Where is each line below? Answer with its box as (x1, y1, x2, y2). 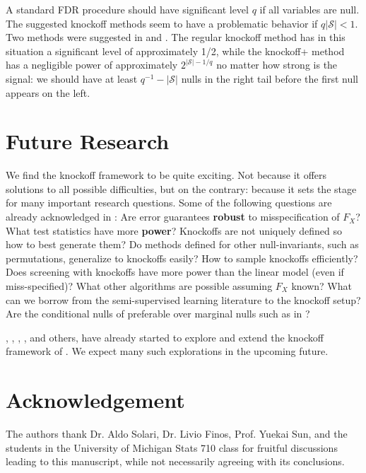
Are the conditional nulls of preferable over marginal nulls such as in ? (6, 306, 310, 321)
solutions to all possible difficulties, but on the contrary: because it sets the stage (6, 181, 357, 196)
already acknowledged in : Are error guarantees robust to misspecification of (6, 209, 340, 224)
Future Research (6, 127, 170, 156)
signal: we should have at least (6, 71, 138, 86)
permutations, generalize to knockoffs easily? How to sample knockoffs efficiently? (6, 250, 358, 265)
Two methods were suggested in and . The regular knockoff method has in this (6, 30, 346, 45)
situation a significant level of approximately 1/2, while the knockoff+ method (6, 43, 345, 58)
